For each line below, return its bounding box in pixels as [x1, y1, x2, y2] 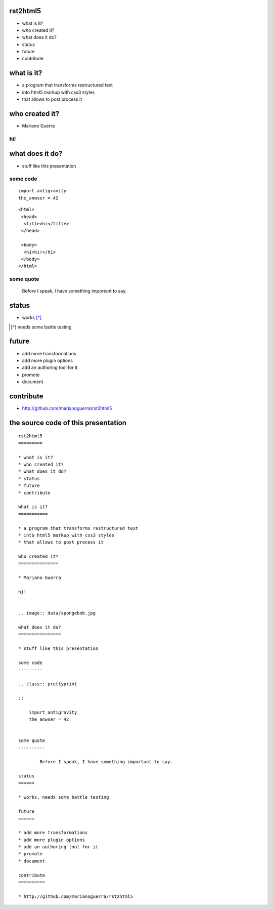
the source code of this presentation [9, 418, 126, 427]
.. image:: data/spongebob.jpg [18, 610, 96, 616]
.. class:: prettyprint [18, 681, 77, 687]
